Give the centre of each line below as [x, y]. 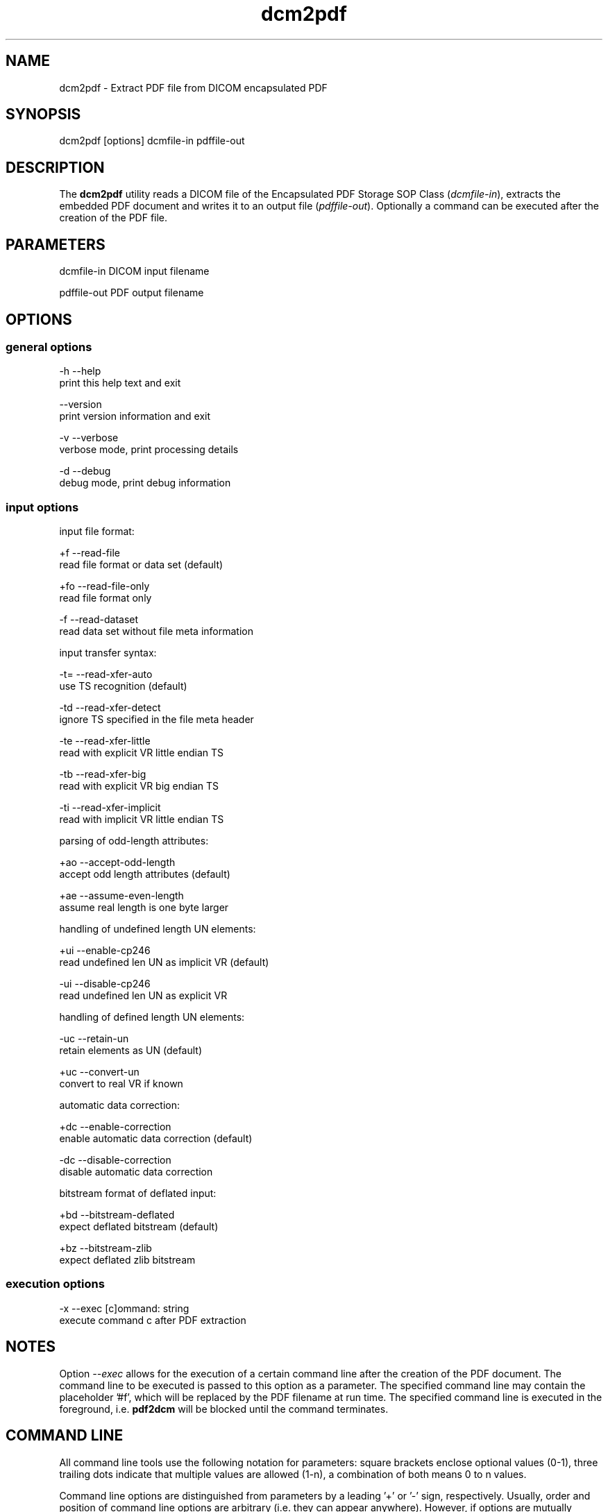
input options [42, 507]
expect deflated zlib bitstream [127, 1260]
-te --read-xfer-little [105, 741]
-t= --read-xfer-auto [106, 674]
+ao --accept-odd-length [117, 863]
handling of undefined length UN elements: [158, 929]
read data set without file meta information [156, 631]
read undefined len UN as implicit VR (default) [164, 962]
